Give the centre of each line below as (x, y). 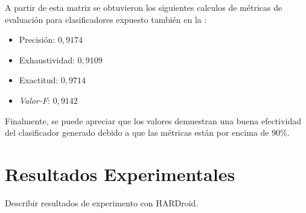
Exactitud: (39, 80)
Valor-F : (34, 100)
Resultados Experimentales (120, 173)
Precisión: (37, 40)
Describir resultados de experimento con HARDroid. (102, 202)
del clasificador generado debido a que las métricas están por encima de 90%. (147, 132)
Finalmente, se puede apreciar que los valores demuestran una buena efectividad (153, 120)
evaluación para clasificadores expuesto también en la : (106, 19)
